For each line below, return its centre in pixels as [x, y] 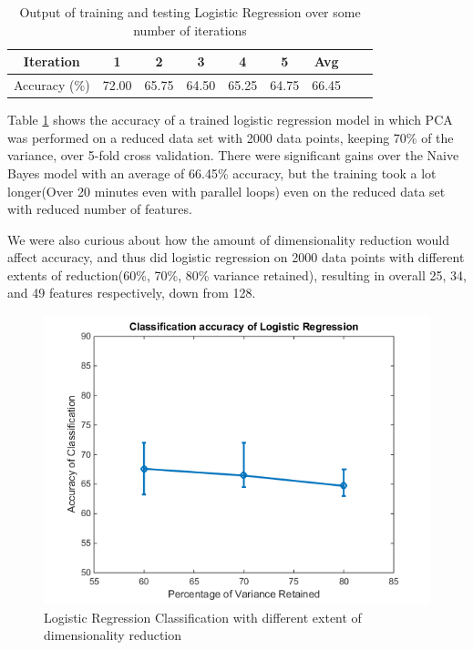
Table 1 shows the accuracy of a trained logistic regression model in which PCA [230, 120]
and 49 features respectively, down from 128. [132, 293]
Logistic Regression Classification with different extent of [203, 617]
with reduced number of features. [100, 209]
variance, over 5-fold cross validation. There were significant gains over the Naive [233, 155]
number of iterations [190, 30]
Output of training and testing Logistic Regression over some [190, 12]
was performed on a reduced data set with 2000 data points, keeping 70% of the [231, 137]
